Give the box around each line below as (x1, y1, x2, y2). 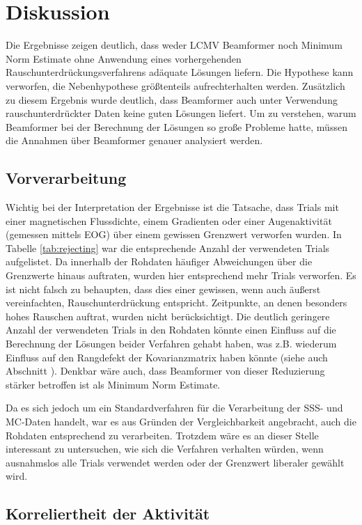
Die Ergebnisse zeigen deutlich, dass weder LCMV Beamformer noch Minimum (6, 38, 343, 52)
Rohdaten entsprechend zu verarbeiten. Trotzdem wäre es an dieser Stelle (6, 428, 319, 442)
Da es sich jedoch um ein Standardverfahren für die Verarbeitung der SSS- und (6, 400, 343, 415)
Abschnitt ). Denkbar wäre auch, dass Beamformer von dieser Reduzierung (6, 363, 325, 378)
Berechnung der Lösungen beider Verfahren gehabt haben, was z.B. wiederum (6, 336, 337, 351)
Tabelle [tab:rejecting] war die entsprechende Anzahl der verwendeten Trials (6, 240, 330, 255)
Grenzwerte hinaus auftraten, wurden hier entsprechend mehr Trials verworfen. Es (6, 268, 356, 283)
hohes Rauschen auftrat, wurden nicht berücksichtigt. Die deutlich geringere (6, 308, 330, 323)
